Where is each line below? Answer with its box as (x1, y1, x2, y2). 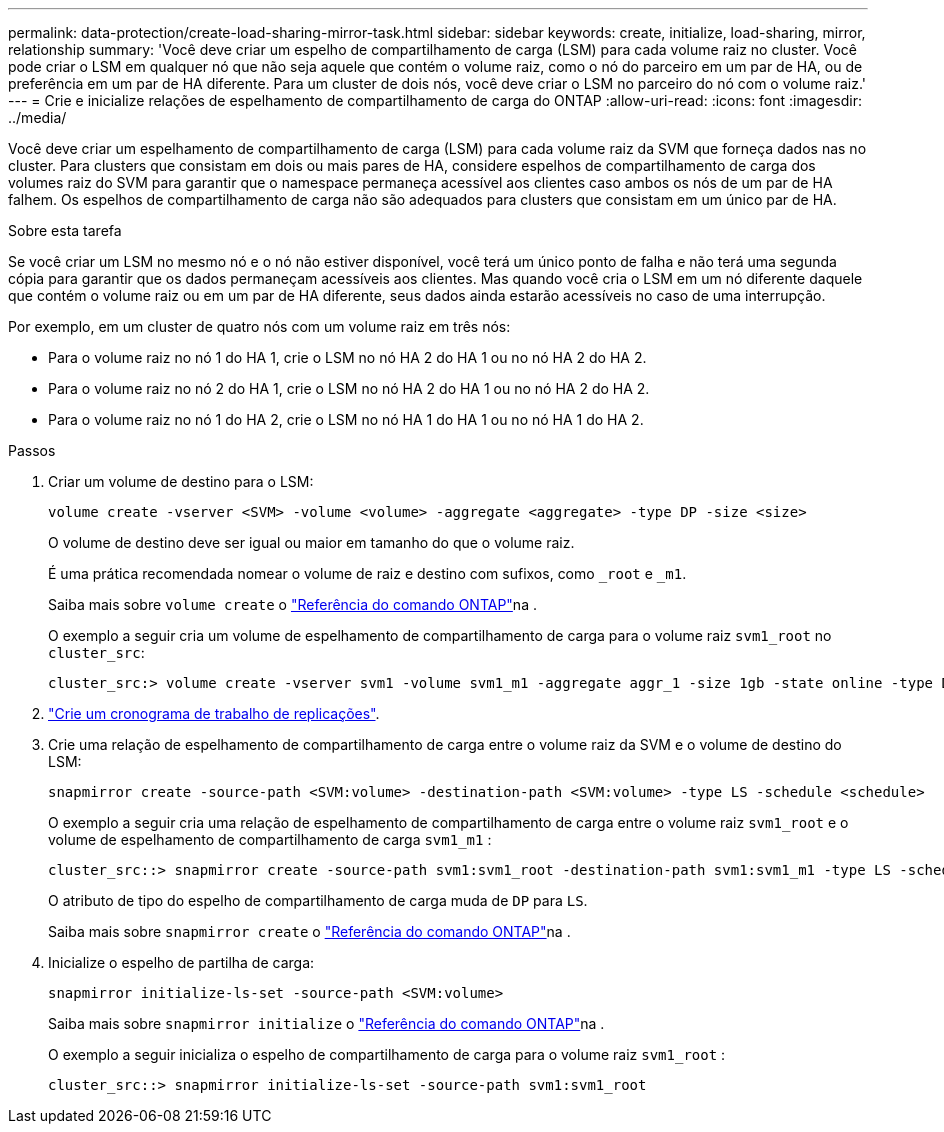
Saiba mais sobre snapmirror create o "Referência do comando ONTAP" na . (48, 923, 571, 940)
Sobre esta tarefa (8, 222, 122, 239)
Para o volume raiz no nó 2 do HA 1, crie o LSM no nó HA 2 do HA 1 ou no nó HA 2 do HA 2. (48, 380, 650, 397)
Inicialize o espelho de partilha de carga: (48, 954, 315, 971)
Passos (8, 442, 56, 459)
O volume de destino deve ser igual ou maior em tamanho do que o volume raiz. (48, 534, 575, 551)
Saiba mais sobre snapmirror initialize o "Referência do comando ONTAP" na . (48, 1015, 605, 1032)
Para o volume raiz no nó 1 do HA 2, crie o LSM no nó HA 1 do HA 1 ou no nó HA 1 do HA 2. (48, 411, 644, 428)
